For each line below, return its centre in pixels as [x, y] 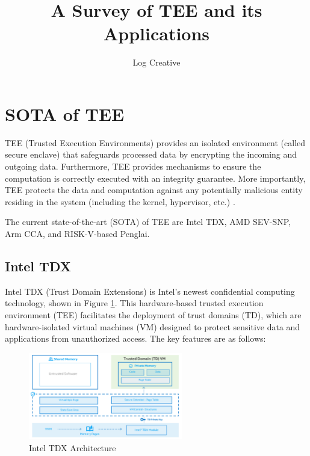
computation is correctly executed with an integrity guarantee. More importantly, [155, 178]
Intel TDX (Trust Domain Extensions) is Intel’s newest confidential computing [150, 291]
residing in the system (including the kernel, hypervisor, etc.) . [120, 201]
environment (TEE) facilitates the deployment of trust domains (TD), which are [153, 314]
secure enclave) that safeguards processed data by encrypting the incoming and [151, 154]
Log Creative [157, 62]
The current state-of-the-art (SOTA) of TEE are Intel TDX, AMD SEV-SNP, [148, 222]
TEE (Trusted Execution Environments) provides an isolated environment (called [155, 142]
